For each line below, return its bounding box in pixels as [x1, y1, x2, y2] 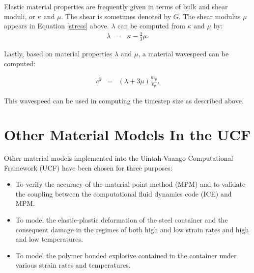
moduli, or [4, 11, 35, 21]
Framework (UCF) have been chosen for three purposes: [4, 162, 172, 173]
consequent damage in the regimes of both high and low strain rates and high [15, 224, 249, 234]
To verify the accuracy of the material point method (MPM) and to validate [15, 179, 246, 189]
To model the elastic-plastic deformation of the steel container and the [15, 215, 228, 225]
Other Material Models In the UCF [4, 124, 251, 145]
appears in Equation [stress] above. [4, 21, 109, 31]
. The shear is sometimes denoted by [61, 11, 171, 21]
